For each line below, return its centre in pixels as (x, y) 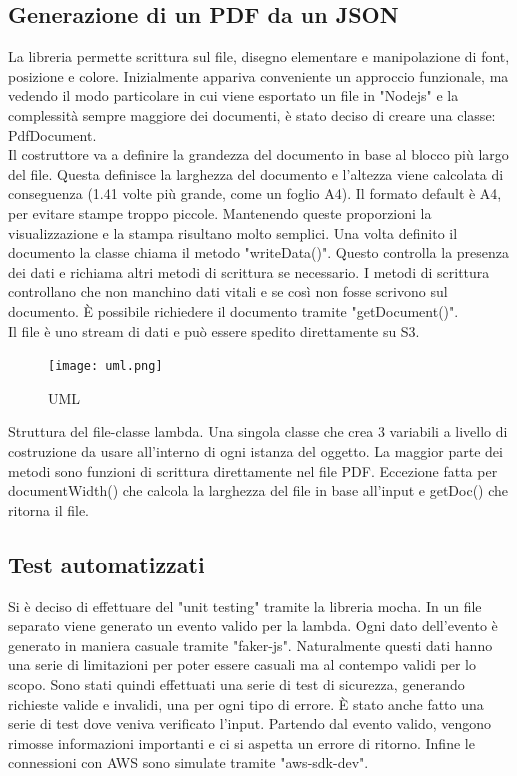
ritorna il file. (48, 509)
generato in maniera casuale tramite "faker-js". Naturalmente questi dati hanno (250, 644)
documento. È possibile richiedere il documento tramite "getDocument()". (233, 310)
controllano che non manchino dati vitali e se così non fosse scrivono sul (228, 291)
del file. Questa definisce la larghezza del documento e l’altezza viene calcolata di (256, 173)
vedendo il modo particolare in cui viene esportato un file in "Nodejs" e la (233, 95)
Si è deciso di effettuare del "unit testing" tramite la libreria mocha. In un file (245, 605)
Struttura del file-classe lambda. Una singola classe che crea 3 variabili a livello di (258, 431)
